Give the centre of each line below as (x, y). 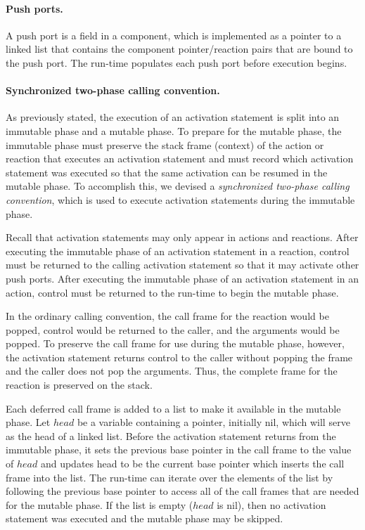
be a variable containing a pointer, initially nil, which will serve (213, 422)
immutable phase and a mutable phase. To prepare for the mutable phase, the (174, 130)
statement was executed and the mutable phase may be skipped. (145, 518)
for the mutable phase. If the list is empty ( (100, 504)
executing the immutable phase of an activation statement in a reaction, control (178, 251)
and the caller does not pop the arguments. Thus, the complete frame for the (172, 371)
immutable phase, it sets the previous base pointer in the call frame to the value (179, 450)
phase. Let (28, 422)
